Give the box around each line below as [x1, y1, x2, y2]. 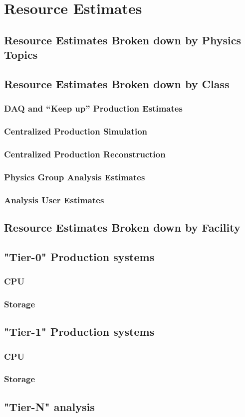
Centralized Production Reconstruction [4, 147, 166, 160]
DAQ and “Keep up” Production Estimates [4, 102, 183, 115]
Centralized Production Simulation [4, 125, 147, 138]
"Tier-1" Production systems [4, 324, 155, 339]
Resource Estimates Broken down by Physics [4, 32, 241, 47]
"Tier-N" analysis [4, 399, 95, 414]
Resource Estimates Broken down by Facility [4, 219, 241, 235]
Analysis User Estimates [4, 193, 104, 206]
